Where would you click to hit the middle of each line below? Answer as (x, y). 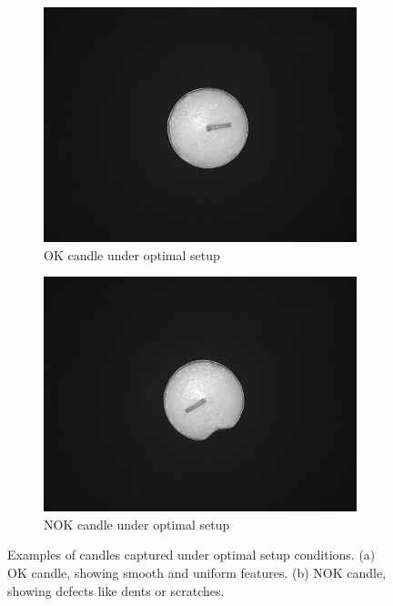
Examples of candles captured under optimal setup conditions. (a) (191, 555)
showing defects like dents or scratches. (116, 590)
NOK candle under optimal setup (137, 524)
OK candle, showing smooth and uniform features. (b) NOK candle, (197, 572)
